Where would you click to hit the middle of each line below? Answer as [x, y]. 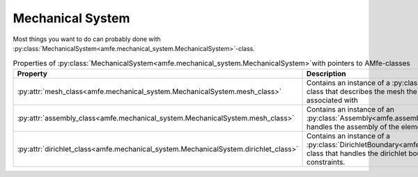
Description [326, 73]
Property [32, 73]
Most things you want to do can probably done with [87, 39]
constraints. [326, 162]
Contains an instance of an [351, 109]
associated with [332, 100]
